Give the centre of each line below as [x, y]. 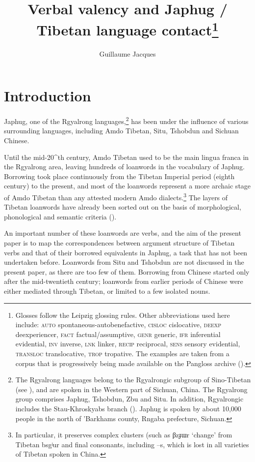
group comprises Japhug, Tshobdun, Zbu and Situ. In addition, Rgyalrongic [129, 399]
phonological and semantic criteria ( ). [60, 216]
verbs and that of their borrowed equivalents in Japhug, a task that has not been [126, 252]
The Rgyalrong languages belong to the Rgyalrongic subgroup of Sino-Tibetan [133, 380]
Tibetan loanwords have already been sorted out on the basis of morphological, [123, 207]
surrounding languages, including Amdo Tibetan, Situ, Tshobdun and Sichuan [121, 131]
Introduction [48, 96]
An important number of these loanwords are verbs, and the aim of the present [123, 233]
